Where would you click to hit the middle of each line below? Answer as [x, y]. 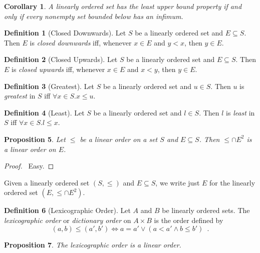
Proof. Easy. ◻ [29, 166]
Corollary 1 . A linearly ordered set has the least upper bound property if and [123, 6]
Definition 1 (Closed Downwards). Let [65, 33]
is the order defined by [189, 220]
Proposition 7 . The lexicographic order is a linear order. [93, 244]
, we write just [178, 182]
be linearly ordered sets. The [206, 210]
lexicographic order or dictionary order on [68, 220]
